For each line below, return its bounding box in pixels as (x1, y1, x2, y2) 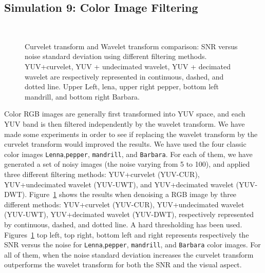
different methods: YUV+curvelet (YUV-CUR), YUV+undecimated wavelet (4, 199, 244, 209)
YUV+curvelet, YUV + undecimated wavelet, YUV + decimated (25, 61, 231, 71)
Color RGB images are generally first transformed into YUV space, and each (4, 108, 245, 119)
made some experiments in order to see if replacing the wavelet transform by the (4, 128, 258, 139)
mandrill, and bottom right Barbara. (25, 91, 140, 102)
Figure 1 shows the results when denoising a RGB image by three (29, 189, 237, 200)
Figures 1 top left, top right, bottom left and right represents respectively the (4, 229, 249, 240)
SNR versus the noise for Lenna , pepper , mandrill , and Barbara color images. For (4, 239, 261, 250)
